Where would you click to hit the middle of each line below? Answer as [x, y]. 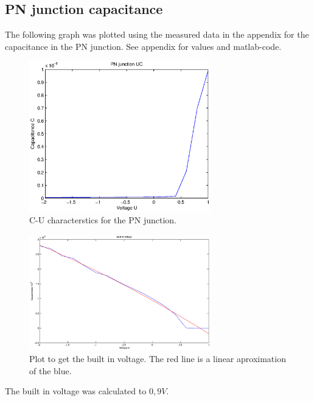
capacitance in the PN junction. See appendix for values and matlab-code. [143, 46]
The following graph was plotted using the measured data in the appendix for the [157, 34]
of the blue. [51, 370]
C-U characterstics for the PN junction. [103, 220]
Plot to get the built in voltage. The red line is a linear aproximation [158, 358]
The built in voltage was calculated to [76, 391]
